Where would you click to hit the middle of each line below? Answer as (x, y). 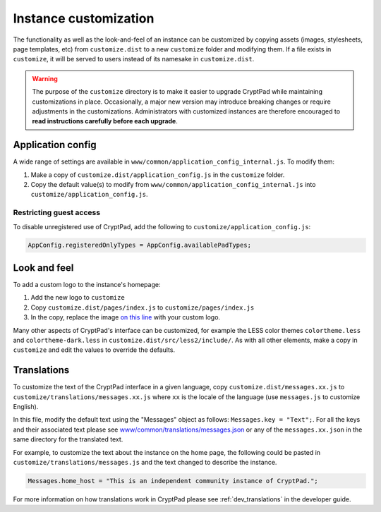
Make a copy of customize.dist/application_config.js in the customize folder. (158, 175)
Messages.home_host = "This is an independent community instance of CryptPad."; (173, 481)
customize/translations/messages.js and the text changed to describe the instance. (145, 462)
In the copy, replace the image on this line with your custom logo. (126, 317)
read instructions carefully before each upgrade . (105, 121)
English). (26, 407)
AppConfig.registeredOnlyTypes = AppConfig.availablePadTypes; (140, 245)
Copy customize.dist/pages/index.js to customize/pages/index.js (143, 307)
